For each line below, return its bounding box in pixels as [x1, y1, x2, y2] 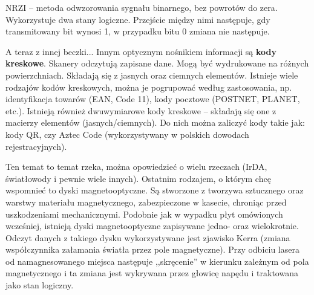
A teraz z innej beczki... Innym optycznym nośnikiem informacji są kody [5, 45, 276, 57]
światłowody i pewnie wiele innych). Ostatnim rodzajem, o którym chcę [5, 172, 271, 184]
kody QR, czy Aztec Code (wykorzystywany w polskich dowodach [5, 128, 249, 140]
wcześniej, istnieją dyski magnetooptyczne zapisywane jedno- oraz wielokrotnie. [5, 219, 299, 232]
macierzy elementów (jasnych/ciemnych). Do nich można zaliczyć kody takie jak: [5, 116, 305, 129]
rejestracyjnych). [5, 140, 67, 152]
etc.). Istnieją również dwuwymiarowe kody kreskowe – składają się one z [5, 104, 276, 117]
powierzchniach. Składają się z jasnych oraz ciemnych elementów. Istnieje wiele [5, 68, 298, 81]
